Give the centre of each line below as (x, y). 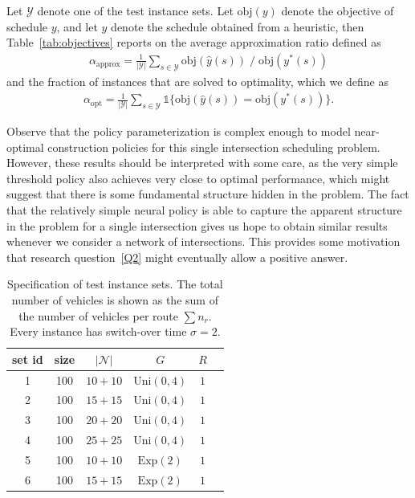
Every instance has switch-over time (98, 331)
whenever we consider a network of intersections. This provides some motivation (203, 241)
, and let (77, 26)
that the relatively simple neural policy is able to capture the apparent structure (204, 210)
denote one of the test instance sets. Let (135, 10)
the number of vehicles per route (99, 315)
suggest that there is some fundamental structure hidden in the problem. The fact (208, 194)
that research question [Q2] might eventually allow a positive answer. (177, 257)
